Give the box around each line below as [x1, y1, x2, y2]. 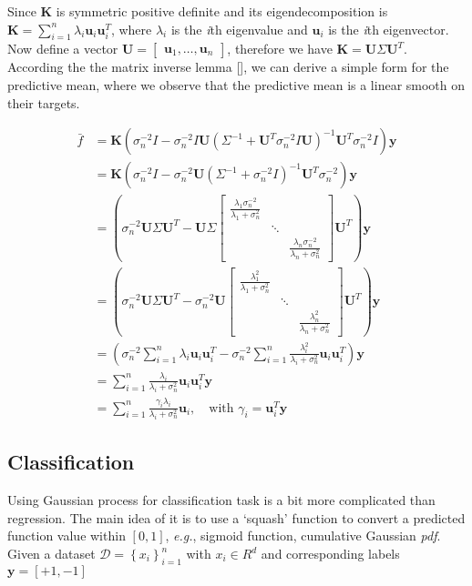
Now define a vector [7, 39, 118, 58]
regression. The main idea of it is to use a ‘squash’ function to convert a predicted [7, 508, 466, 527]
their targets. [7, 93, 80, 112]
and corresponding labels [261, 544, 400, 563]
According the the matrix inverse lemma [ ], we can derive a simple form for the [7, 57, 449, 76]
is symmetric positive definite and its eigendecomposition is [56, 2, 388, 20]
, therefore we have [227, 39, 333, 58]
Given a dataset [7, 544, 96, 563]
